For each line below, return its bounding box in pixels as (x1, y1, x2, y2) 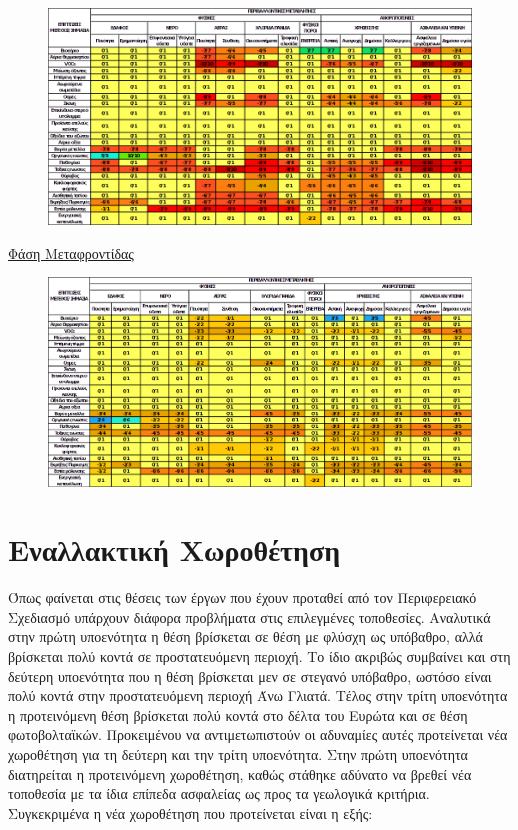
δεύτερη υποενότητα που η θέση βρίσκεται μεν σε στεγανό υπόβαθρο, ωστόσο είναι (8, 665, 492, 686)
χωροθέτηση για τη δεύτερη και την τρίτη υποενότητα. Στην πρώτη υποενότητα (8, 744, 468, 765)
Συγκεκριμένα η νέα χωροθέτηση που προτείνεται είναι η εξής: (8, 802, 373, 823)
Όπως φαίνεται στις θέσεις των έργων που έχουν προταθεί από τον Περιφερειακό (8, 587, 477, 608)
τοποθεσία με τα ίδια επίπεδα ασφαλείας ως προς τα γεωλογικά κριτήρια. (8, 783, 430, 804)
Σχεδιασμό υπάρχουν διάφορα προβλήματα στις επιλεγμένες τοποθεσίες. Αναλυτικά (8, 606, 491, 627)
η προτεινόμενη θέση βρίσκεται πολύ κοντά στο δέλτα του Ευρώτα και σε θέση (8, 704, 468, 725)
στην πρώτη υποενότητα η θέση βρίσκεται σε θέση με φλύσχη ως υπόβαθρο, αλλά (8, 626, 483, 647)
